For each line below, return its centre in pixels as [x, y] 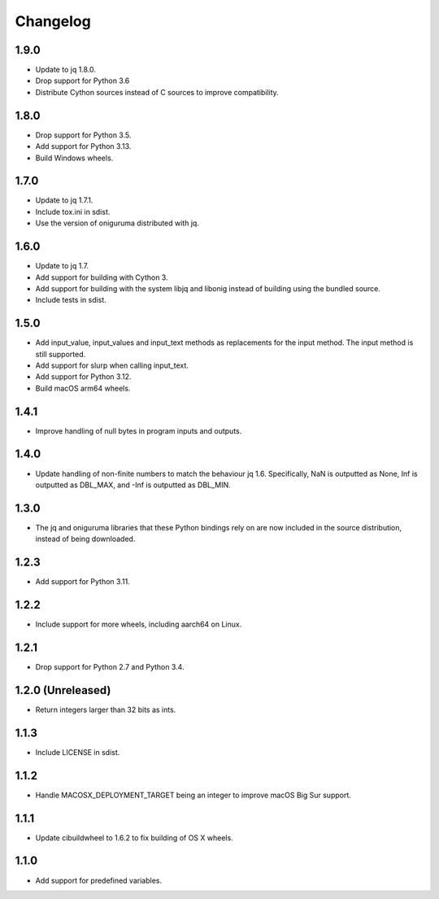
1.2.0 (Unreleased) [63, 690]
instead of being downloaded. [85, 539]
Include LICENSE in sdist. [78, 752]
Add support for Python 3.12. [83, 377]
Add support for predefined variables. [99, 880]
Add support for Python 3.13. [83, 146]
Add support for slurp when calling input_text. [112, 365]
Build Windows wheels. [74, 158]
